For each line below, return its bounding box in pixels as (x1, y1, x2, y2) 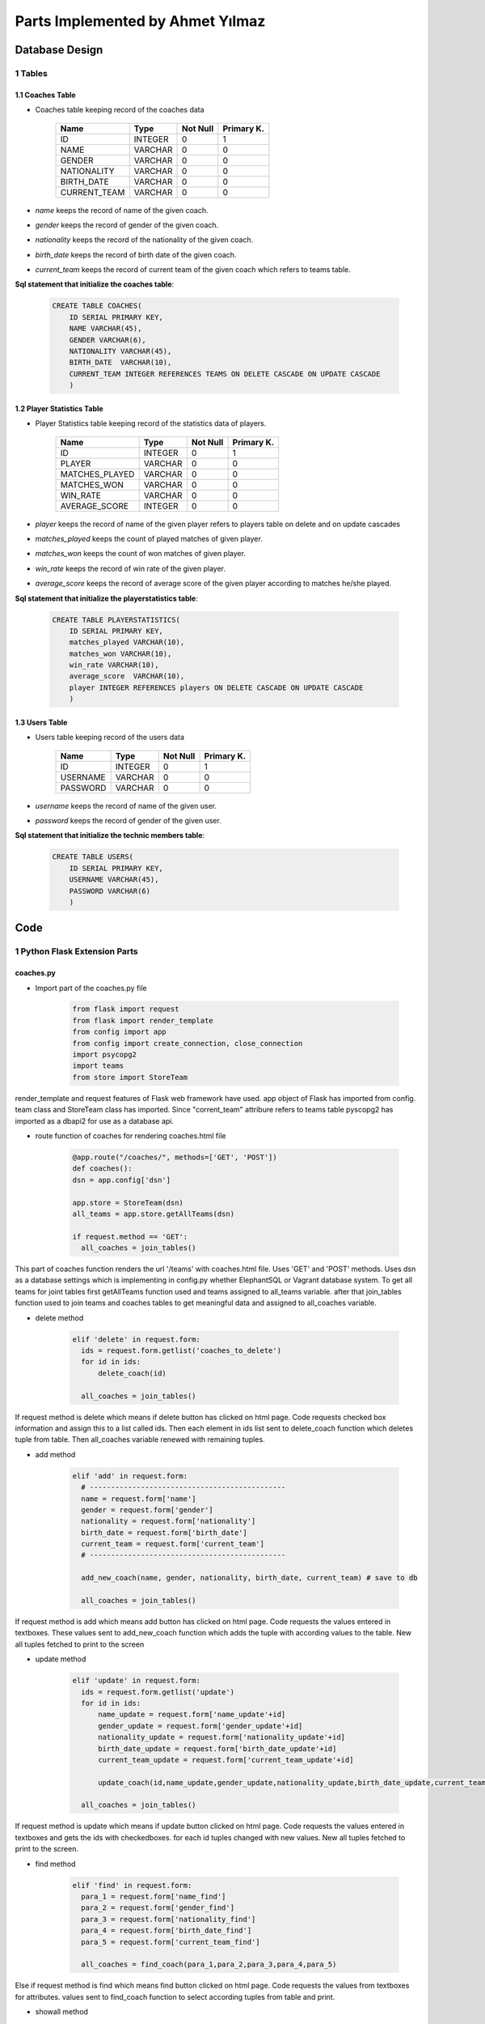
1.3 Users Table (15, 717, 68, 727)
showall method (35, 2007, 89, 2017)
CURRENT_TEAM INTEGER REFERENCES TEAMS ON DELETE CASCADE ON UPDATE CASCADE (69, 369, 381, 378)
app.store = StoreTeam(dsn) (72, 1198, 183, 1207)
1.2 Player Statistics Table (15, 403, 104, 413)
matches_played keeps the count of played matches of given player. (35, 534, 263, 543)
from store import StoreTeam (72, 1073, 188, 1082)
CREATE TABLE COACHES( (52, 301, 142, 311)
